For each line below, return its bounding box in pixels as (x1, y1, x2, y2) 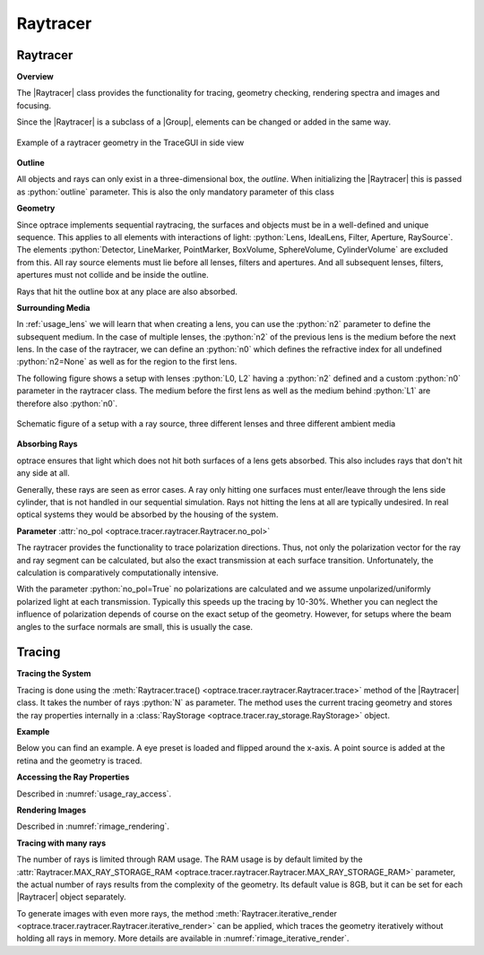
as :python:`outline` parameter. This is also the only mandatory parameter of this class (16, 186, 335, 197)
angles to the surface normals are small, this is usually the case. (16, 621, 253, 632)
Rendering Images (16, 804, 87, 815)
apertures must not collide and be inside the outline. (16, 270, 210, 280)
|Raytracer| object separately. (16, 891, 126, 902)
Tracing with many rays (16, 838, 107, 848)
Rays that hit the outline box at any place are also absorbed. (16, 286, 238, 297)
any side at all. (16, 468, 71, 478)
